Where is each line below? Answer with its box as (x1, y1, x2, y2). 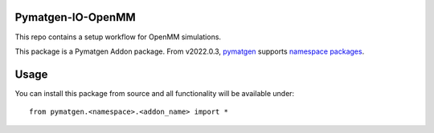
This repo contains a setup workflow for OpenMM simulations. (14, 32, 221, 42)
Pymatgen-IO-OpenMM (14, 10, 136, 24)
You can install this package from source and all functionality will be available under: (14, 88, 295, 98)
